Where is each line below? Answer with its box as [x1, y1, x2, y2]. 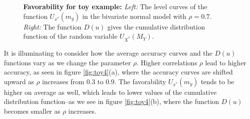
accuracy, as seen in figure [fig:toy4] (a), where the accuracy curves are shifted [4, 67, 233, 77]
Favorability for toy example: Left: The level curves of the [23, 1, 207, 11]
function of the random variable [23, 31, 118, 41]
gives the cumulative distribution [107, 21, 205, 31]
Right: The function [23, 21, 82, 31]
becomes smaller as [4, 105, 61, 116]
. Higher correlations [136, 57, 197, 67]
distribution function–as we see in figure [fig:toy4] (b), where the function [4, 96, 219, 106]
